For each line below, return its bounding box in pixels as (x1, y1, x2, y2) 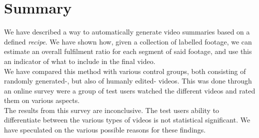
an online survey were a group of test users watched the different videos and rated (4, 85, 255, 95)
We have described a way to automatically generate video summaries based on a (4, 26, 250, 37)
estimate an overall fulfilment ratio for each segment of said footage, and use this (4, 46, 252, 56)
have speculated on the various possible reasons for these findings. (4, 124, 206, 135)
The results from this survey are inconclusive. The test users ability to (4, 104, 219, 115)
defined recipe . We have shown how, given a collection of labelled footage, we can (4, 36, 252, 46)
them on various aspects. (4, 95, 80, 105)
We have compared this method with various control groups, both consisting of (4, 65, 246, 76)
